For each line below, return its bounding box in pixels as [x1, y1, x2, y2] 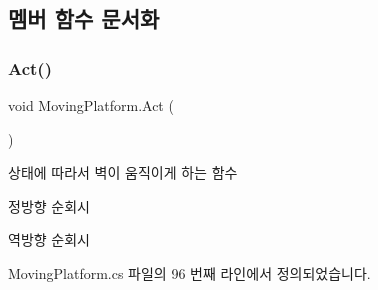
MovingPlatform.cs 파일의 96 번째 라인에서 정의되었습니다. [8, 262, 371, 283]
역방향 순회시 [8, 229, 90, 250]
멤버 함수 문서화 [8, 3, 160, 34]
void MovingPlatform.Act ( [8, 95, 174, 115]
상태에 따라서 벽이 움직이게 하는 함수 [8, 162, 238, 183]
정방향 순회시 [8, 195, 90, 216]
